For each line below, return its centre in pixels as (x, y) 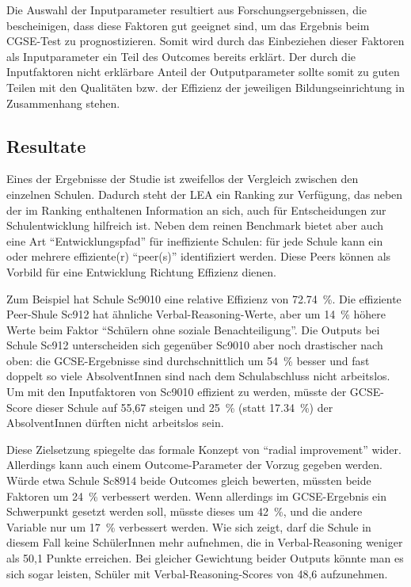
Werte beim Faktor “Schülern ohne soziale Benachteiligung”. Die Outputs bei (193, 329)
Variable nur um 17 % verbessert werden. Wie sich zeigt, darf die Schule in (189, 526)
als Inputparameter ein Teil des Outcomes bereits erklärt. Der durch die (181, 56)
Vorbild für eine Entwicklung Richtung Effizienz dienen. (141, 271)
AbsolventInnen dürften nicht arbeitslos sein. (115, 423)
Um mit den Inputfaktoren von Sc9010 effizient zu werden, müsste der (177, 392)
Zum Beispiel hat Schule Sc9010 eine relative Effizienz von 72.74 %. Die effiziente (204, 298)
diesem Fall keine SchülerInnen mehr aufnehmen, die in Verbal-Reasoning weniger (205, 542)
